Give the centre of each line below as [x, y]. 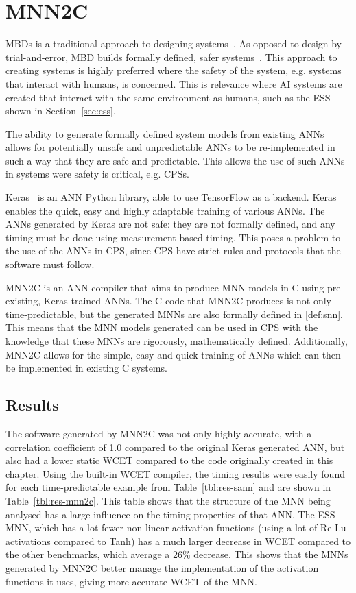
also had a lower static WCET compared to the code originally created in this [169, 460]
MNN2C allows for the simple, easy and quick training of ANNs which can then [173, 354]
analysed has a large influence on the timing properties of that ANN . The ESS [170, 514]
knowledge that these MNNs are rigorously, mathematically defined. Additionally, [177, 341]
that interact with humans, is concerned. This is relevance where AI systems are [174, 83]
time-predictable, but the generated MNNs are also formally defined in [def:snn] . [174, 314]
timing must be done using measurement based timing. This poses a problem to [173, 237]
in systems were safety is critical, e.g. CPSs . [97, 174]
